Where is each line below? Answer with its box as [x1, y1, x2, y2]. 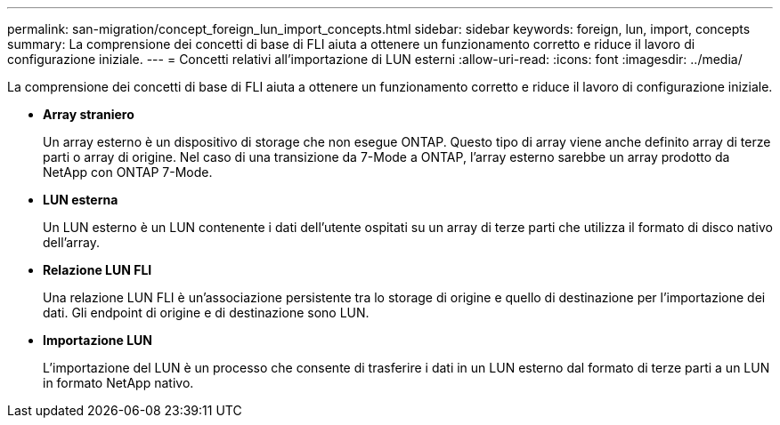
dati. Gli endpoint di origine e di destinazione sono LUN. [43, 305, 370, 320]
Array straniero [43, 107, 134, 122]
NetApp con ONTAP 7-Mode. [43, 164, 213, 180]
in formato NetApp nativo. [43, 375, 194, 390]
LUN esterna [43, 192, 118, 207]
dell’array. [43, 235, 100, 250]
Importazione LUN [43, 333, 153, 348]
